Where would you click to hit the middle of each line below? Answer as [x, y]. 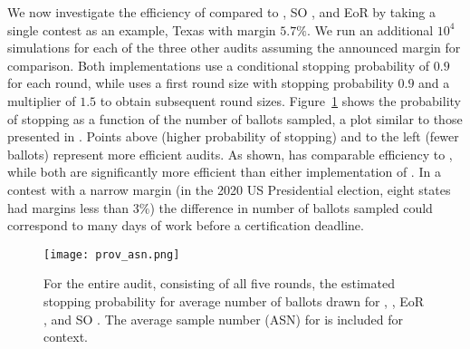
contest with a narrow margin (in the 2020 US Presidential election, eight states [229, 189]
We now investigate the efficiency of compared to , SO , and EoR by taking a [221, 12]
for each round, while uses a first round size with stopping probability [201, 83]
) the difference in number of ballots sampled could [291, 207]
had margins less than [68, 207]
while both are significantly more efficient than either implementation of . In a [224, 172]
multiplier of [42, 100]
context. [66, 337]
